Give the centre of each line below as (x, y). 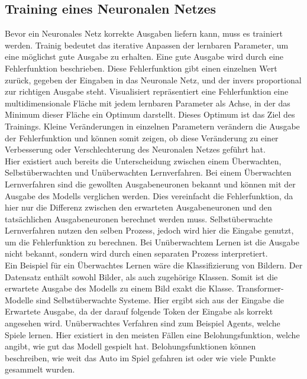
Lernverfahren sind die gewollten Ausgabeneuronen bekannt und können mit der (150, 184)
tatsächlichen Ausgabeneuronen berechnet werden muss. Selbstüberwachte (139, 218)
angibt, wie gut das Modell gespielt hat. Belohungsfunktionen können (130, 346)
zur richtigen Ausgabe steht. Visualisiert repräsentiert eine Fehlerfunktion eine (147, 91)
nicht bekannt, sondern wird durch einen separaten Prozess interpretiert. (136, 253)
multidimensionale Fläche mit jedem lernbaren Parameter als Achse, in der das (148, 103)
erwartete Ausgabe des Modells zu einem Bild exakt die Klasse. (119, 288)
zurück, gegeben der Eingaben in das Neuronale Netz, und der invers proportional (153, 80)
